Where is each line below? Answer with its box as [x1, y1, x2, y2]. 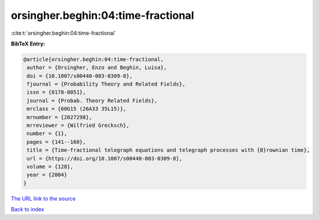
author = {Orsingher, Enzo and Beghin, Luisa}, [27, 64, 167, 71]
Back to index [11, 206, 44, 213]
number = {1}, [27, 130, 67, 137]
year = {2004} [27, 172, 67, 178]
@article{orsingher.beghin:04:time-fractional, [23, 56, 164, 63]
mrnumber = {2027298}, [27, 114, 93, 120]
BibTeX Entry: [11, 40, 45, 47]
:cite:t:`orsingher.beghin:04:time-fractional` [11, 29, 116, 37]
